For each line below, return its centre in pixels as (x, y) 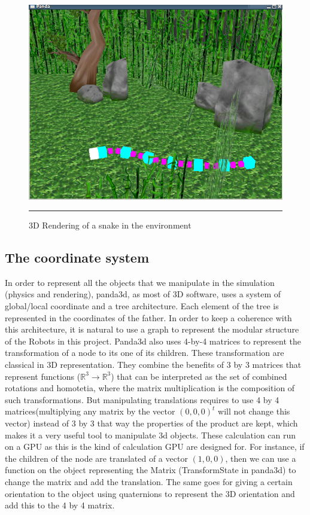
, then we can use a (261, 458)
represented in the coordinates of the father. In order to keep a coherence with (148, 317)
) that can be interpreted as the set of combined (199, 376)
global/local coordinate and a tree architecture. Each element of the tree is (142, 306)
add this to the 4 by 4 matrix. (60, 505)
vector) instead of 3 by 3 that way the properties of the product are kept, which (151, 423)
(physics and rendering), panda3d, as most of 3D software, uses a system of (143, 294)
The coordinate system (77, 257)
